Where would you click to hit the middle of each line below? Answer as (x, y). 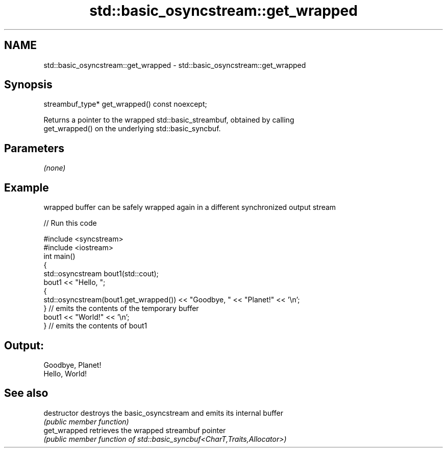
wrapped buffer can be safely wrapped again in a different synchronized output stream (190, 207)
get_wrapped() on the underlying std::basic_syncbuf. (132, 129)
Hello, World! (65, 373)
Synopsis (28, 85)
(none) (55, 168)
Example (27, 187)
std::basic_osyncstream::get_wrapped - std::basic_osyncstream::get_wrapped (175, 65)
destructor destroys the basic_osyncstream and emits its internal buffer (164, 413)
